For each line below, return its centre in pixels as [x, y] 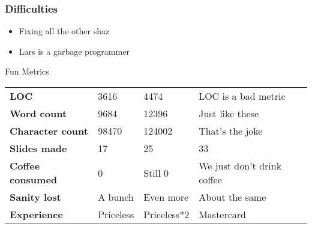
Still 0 [156, 173]
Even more [166, 197]
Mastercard [223, 214]
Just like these [229, 113]
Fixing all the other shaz [64, 31]
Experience [36, 214]
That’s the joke [231, 131]
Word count [38, 113]
